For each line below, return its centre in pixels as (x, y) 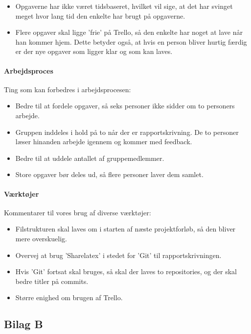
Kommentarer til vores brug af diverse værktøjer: (78, 212)
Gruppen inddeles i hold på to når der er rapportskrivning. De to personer (127, 132)
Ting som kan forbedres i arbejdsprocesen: (68, 89)
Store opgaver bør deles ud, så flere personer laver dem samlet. (109, 174)
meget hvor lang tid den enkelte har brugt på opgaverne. (100, 15)
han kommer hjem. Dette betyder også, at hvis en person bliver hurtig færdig (131, 41)
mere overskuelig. (41, 238)
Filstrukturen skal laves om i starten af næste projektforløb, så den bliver (125, 229)
